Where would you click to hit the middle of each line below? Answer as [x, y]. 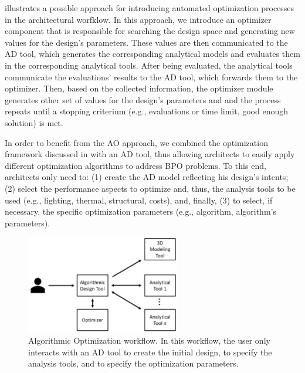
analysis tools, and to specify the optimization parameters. [133, 363]
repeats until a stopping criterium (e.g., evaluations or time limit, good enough [147, 111]
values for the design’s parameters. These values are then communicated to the [146, 42]
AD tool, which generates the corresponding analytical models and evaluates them [152, 54]
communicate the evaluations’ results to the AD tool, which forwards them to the [151, 77]
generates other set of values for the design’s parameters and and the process [143, 99]
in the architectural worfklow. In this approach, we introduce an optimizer [138, 19]
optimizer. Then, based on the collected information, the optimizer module [139, 88]
